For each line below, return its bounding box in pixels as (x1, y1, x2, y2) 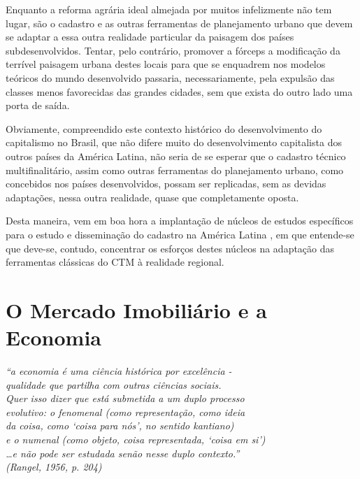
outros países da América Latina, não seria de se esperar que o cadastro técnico (6, 148, 346, 163)
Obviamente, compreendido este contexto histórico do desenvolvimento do (6, 121, 322, 136)
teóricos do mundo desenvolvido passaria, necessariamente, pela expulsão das (6, 70, 335, 85)
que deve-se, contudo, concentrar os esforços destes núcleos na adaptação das (6, 241, 335, 255)
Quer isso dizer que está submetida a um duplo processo (6, 391, 245, 406)
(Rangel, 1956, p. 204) (6, 459, 102, 474)
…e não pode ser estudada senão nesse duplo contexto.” (6, 445, 240, 460)
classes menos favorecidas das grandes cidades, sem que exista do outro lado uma (6, 84, 353, 99)
